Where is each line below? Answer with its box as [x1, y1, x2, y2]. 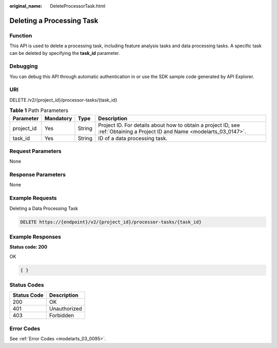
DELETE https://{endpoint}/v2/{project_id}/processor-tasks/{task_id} [20, 219, 202, 225]
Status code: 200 [9, 244, 48, 250]
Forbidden [49, 312, 74, 319]
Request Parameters [9, 147, 62, 154]
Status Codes [9, 281, 44, 288]
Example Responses [9, 233, 62, 240]
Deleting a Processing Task [9, 16, 98, 25]
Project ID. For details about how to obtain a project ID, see [98, 121, 240, 128]
